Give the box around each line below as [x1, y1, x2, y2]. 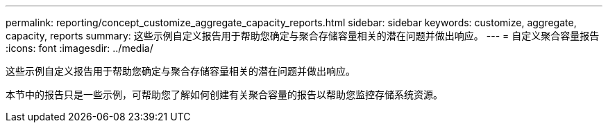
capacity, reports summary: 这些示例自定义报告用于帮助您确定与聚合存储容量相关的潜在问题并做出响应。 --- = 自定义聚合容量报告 [6, 30, 600, 42]
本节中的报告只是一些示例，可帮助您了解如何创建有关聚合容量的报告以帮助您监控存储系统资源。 [6, 89, 443, 100]
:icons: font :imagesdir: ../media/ [6, 42, 153, 54]
